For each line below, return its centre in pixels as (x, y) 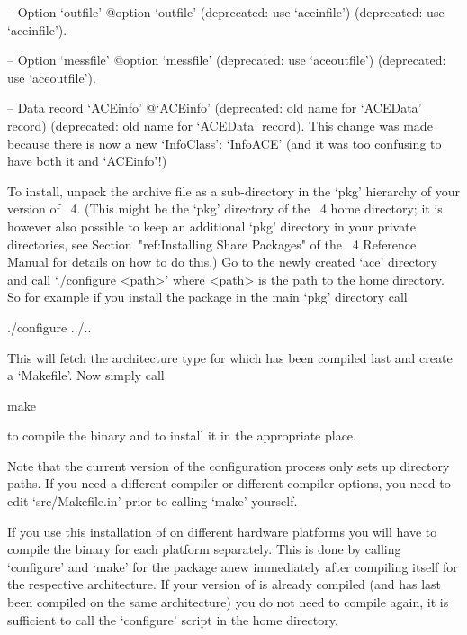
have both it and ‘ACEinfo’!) (87, 161)
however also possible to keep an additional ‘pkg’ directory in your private (211, 226)
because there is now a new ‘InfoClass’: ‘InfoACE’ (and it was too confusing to (225, 143)
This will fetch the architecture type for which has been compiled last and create (230, 357)
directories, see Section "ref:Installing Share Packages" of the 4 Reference (212, 244)
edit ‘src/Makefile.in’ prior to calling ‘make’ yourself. (153, 501)
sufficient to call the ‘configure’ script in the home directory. (173, 619)
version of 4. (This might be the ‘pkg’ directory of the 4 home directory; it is (225, 209)
